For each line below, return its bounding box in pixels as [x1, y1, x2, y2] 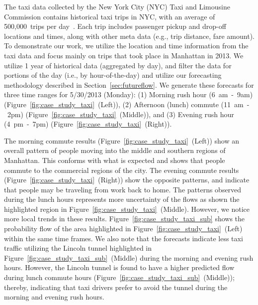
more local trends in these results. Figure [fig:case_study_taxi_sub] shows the [4, 213, 245, 224]
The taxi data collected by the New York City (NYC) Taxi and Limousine [4, 1, 230, 11]
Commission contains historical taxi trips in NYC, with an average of [4, 11, 215, 21]
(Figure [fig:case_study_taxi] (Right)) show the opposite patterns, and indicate [4, 174, 250, 185]
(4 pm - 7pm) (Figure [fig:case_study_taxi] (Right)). [4, 119, 172, 129]
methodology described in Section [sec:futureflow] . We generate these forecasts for [4, 79, 254, 90]
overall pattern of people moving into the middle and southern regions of [4, 145, 226, 155]
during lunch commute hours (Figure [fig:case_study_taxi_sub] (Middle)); [4, 272, 235, 283]
